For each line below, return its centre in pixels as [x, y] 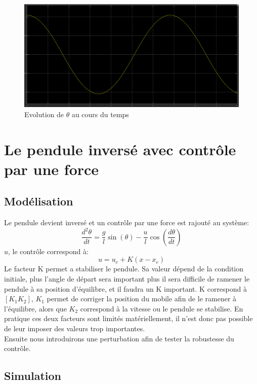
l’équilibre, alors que [35, 308]
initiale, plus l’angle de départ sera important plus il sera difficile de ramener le [127, 278]
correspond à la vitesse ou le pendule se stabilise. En [162, 308]
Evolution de [44, 114]
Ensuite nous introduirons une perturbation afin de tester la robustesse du [119, 338]
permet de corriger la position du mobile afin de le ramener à [142, 299]
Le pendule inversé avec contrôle [120, 149]
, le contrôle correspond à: [48, 251]
